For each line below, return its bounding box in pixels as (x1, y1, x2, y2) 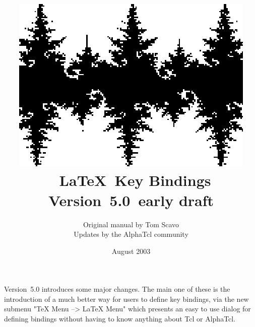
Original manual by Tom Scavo (83, 219, 179, 229)
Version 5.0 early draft (48, 189, 214, 210)
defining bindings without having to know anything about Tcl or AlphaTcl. (4, 313, 236, 324)
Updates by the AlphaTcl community (74, 229, 188, 239)
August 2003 (111, 245, 151, 256)
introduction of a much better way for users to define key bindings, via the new (4, 293, 249, 304)
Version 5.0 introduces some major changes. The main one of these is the (4, 284, 230, 294)
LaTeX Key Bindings (59, 170, 211, 190)
